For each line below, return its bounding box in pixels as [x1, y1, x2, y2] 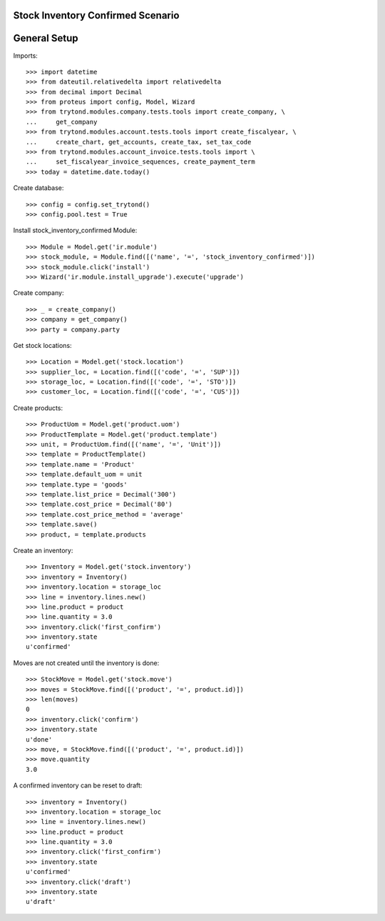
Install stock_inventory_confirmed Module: [13, 226, 138, 235]
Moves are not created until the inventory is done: [13, 658, 160, 667]
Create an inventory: [13, 546, 73, 554]
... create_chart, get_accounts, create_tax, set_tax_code [26, 138, 252, 146]
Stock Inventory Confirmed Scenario [13, 9, 180, 21]
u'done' [26, 735, 53, 743]
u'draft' [26, 897, 56, 906]
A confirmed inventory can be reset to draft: [13, 781, 143, 790]
